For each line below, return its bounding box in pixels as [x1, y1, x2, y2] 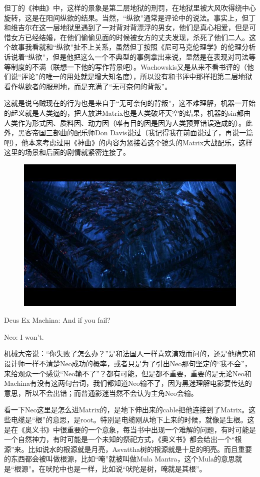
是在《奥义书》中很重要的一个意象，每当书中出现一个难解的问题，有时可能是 [4, 424, 256, 434]
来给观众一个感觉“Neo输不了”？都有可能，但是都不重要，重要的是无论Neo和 [4, 368, 251, 378]
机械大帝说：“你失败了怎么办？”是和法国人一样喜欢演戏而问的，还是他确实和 [4, 348, 256, 359]
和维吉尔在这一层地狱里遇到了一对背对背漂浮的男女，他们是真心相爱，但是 [4, 22, 249, 33]
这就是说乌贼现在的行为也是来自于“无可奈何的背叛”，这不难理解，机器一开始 [4, 98, 256, 108]
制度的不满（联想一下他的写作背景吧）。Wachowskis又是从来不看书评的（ [10, 61, 247, 72]
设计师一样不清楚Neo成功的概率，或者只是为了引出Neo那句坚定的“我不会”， [4, 358, 251, 368]
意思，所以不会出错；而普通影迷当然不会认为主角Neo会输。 [4, 387, 198, 398]
